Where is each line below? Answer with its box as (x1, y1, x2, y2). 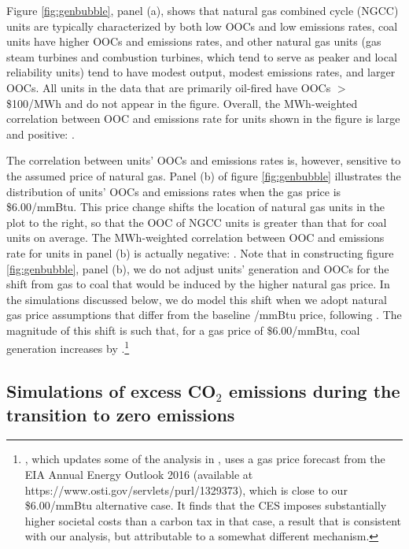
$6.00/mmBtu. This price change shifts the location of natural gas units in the (6, 198, 385, 215)
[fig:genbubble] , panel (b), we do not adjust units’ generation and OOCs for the (6, 260, 389, 276)
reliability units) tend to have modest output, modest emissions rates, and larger (6, 64, 396, 80)
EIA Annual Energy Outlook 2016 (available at (24, 466, 253, 482)
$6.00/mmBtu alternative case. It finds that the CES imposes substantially (24, 497, 387, 514)
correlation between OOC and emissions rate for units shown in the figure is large (6, 110, 400, 127)
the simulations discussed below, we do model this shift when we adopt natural (6, 291, 387, 307)
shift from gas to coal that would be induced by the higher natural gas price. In (6, 276, 390, 292)
